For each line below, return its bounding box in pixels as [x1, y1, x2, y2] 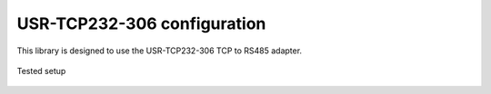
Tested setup [16, 65, 66, 76]
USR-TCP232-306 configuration [16, 14, 266, 33]
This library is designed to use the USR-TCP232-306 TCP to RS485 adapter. [16, 45, 303, 56]
